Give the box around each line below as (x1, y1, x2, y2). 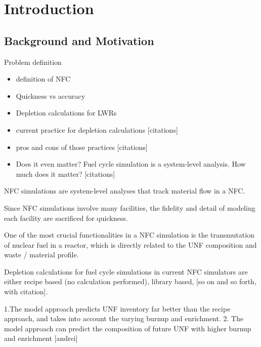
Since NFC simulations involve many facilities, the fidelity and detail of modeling (4, 202, 255, 213)
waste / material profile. (4, 249, 79, 260)
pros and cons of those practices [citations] (16, 141, 148, 152)
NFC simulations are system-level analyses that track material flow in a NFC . (4, 185, 245, 196)
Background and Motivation (4, 32, 154, 48)
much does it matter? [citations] (16, 168, 115, 179)
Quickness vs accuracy (16, 90, 85, 101)
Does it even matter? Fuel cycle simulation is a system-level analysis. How (16, 159, 246, 169)
